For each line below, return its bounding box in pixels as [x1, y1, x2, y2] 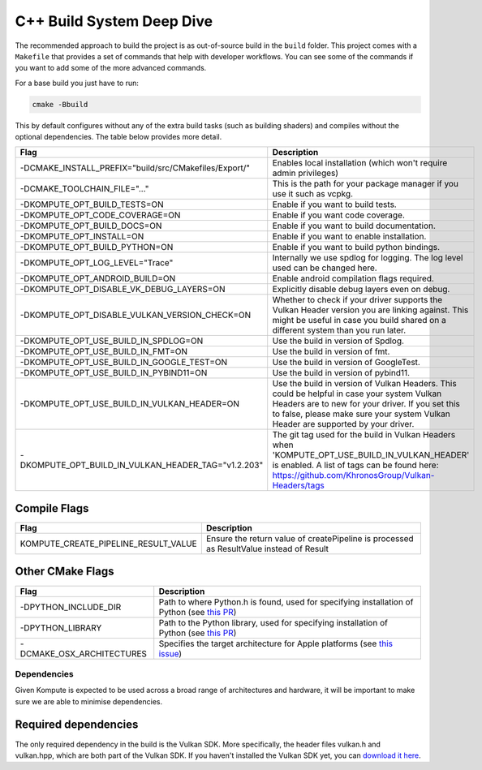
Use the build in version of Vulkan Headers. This [272, 378, 458, 389]
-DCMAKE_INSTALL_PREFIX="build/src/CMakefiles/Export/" [19, 162, 251, 174]
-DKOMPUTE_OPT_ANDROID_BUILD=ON [19, 273, 176, 284]
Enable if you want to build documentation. [272, 220, 436, 231]
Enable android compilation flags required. [272, 273, 434, 284]
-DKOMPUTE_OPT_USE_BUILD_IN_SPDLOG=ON [19, 335, 204, 346]
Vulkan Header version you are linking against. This [272, 304, 469, 316]
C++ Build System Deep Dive [15, 12, 213, 30]
